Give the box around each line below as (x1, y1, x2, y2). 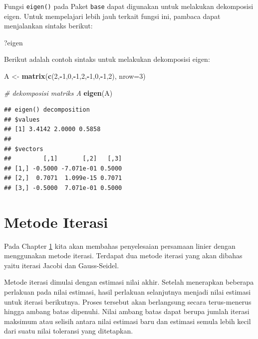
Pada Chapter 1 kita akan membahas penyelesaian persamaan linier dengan (4, 240, 236, 251)
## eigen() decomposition (4, 106, 90, 114)
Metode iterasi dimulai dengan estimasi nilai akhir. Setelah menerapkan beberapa (4, 277, 254, 287)
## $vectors (4, 145, 43, 153)
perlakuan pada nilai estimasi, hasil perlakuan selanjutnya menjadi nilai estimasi (4, 287, 251, 297)
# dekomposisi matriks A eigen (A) (4, 87, 113, 98)
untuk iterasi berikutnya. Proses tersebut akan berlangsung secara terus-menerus (4, 296, 252, 307)
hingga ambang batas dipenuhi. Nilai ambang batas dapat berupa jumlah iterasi (4, 306, 250, 317)
